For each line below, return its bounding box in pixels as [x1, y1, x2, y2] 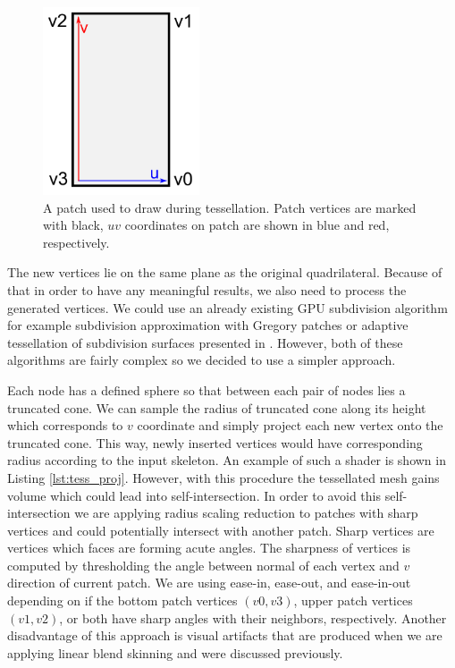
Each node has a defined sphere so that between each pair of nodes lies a [7, 380, 406, 399]
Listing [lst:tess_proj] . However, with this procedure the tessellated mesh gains [7, 468, 440, 486]
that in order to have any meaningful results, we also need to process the [7, 280, 407, 299]
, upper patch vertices [293, 591, 413, 610]
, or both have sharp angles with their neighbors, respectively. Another [59, 608, 447, 627]
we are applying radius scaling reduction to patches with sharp [74, 503, 418, 522]
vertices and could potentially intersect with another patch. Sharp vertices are [7, 520, 434, 539]
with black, [43, 216, 104, 234]
